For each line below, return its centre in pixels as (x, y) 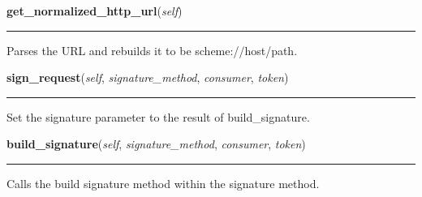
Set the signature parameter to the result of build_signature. (158, 116)
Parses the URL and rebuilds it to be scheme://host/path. (152, 50)
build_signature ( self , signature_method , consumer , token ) (156, 144)
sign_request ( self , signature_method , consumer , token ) (148, 77)
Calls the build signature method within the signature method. (163, 183)
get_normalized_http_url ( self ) (95, 11)
